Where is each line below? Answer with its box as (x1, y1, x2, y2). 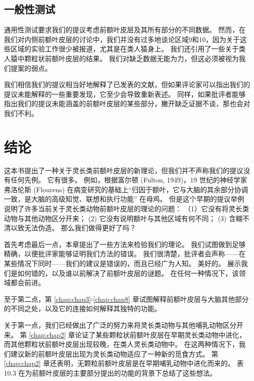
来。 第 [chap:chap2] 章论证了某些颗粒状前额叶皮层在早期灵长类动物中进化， (4, 329, 246, 339)
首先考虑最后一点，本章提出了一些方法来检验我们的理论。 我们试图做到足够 (4, 239, 246, 249)
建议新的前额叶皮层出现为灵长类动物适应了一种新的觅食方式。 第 (10, 348, 218, 359)
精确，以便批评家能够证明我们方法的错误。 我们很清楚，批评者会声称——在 (4, 248, 246, 259)
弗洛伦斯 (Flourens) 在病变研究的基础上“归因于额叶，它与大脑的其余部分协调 (4, 184, 248, 194)
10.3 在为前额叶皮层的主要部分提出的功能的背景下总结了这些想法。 (4, 367, 217, 378)
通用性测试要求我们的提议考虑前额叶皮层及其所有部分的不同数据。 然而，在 (4, 24, 246, 35)
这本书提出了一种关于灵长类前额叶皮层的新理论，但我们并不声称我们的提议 (4, 165, 243, 175)
